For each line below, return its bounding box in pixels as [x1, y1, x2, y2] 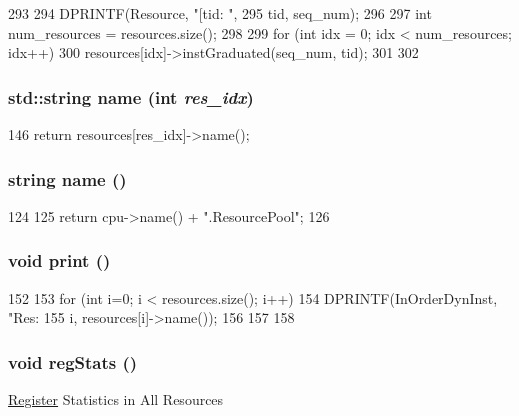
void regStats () [8, 349, 138, 374]
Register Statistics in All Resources [8, 389, 224, 410]
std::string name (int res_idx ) [8, 84, 254, 109]
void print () [8, 248, 111, 273]
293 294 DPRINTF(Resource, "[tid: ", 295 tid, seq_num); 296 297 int [8, 3, 432, 23]
